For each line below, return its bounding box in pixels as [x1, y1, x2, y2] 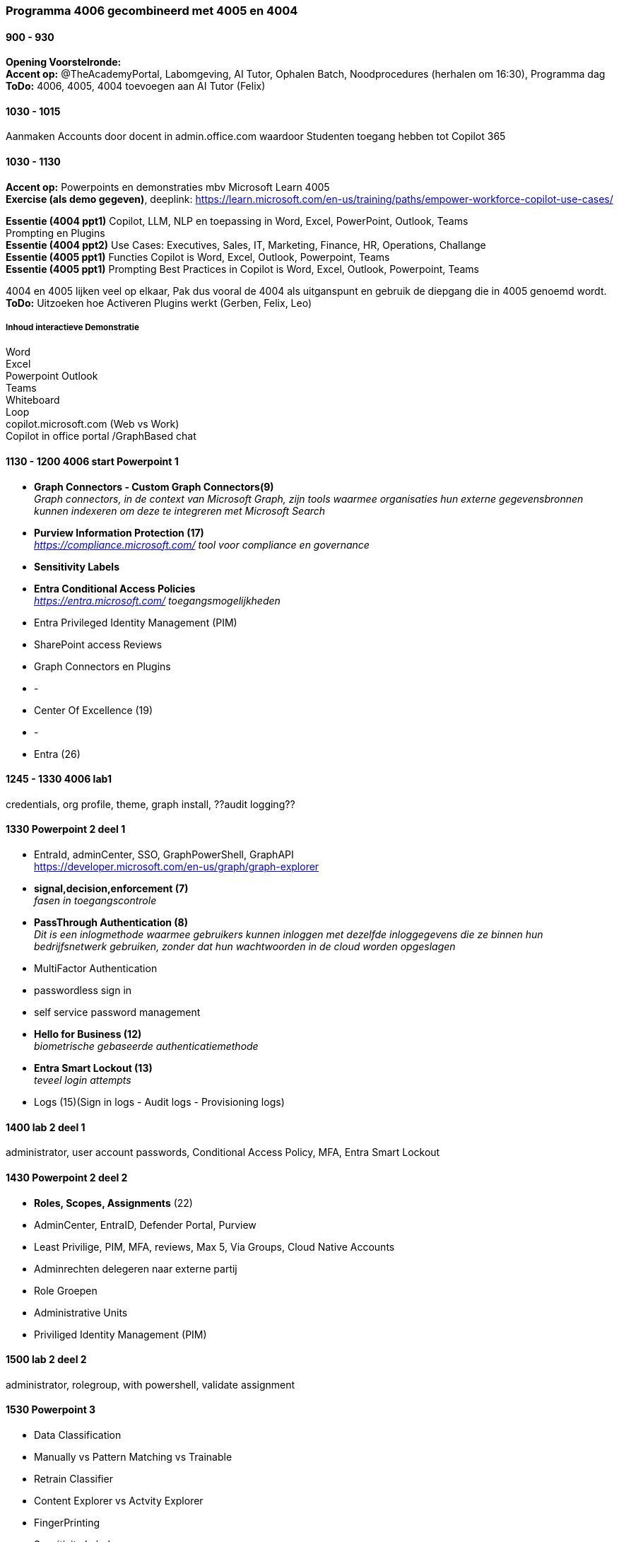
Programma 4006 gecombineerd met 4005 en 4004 [6, 4, 298, 18]
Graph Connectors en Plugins [34, 660, 171, 672]
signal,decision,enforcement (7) [34, 882, 189, 895]
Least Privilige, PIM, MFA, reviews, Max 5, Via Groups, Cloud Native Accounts [34, 1240, 395, 1253]
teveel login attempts [34, 1074, 131, 1087]
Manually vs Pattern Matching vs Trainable [34, 1450, 232, 1463]
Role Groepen [34, 1284, 98, 1297]
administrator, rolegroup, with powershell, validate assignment [6, 1378, 295, 1391]
